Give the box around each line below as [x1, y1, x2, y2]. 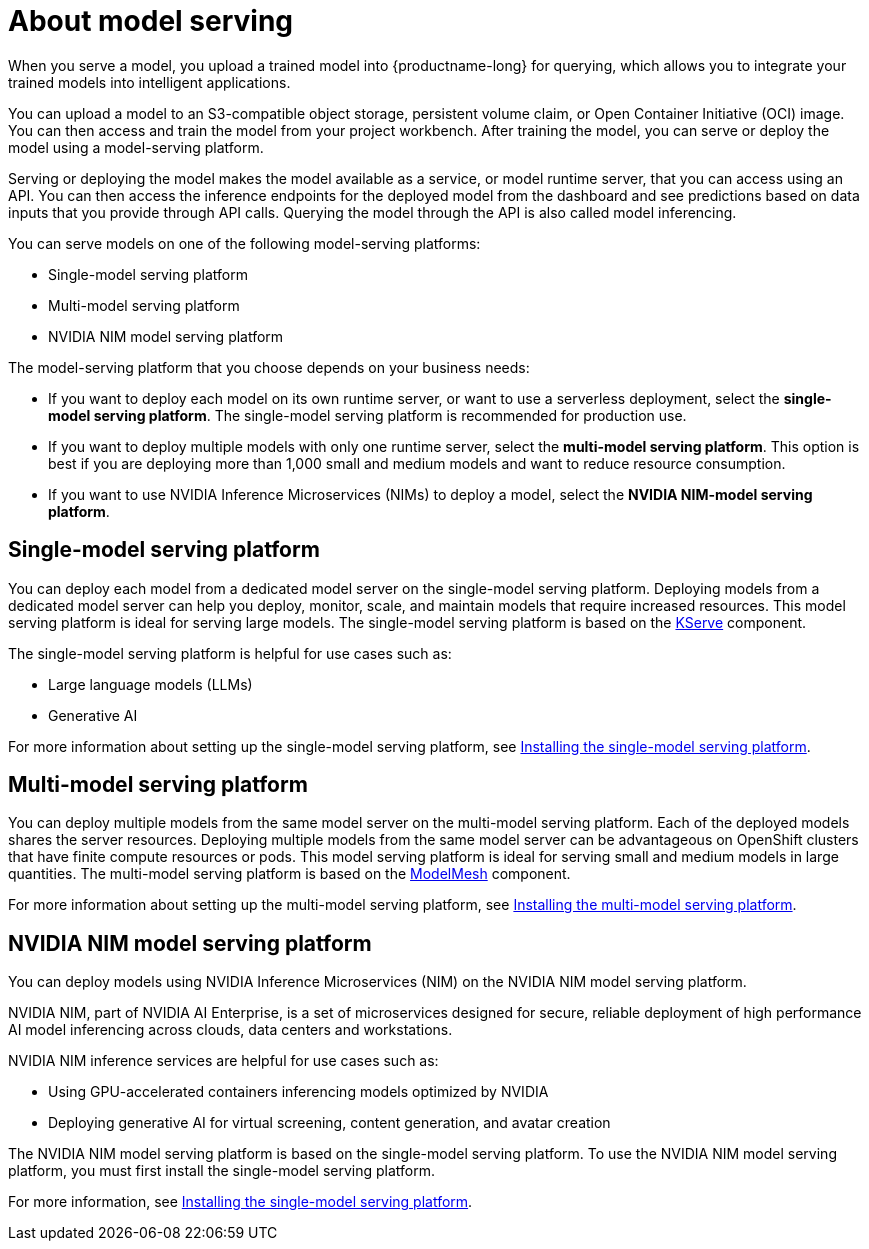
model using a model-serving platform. [8, 138, 264, 156]
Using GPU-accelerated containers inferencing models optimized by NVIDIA [48, 1083, 549, 1101]
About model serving [8, 4, 294, 38]
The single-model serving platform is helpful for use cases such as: [8, 644, 452, 662]
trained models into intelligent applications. [8, 73, 291, 91]
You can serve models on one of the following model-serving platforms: [8, 234, 481, 252]
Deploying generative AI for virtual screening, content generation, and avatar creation [48, 1114, 611, 1132]
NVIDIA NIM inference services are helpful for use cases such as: [8, 1052, 439, 1070]
